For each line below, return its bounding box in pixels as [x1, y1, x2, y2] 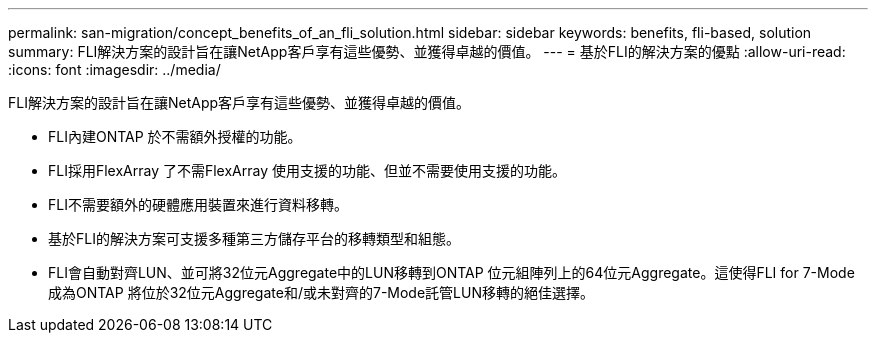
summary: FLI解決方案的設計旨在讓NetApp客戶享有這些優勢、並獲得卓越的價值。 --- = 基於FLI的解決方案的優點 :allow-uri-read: [8, 43, 846, 60]
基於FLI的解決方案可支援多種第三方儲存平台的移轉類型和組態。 [48, 230, 460, 247]
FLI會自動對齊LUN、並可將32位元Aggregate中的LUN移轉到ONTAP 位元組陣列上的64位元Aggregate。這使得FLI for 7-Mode [48, 264, 855, 281]
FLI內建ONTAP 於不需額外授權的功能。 [48, 128, 302, 145]
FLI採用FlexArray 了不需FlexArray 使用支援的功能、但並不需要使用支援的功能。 [48, 162, 566, 179]
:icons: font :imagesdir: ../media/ [8, 61, 221, 78]
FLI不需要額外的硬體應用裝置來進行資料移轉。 [48, 196, 348, 213]
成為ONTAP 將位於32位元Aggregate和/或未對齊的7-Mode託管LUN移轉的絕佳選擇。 [48, 284, 594, 301]
